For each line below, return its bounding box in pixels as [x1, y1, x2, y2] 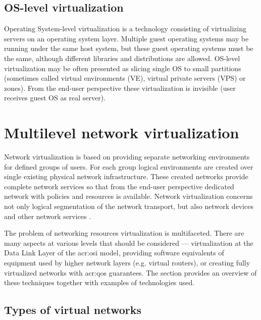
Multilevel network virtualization [4, 122, 239, 143]
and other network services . [4, 210, 91, 221]
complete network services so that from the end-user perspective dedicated [4, 181, 234, 191]
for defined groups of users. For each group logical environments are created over [4, 161, 253, 172]
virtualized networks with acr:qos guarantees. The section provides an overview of [4, 267, 257, 278]
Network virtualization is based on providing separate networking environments [4, 151, 250, 162]
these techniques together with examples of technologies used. [4, 277, 195, 288]
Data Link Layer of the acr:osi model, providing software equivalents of [4, 247, 224, 258]
